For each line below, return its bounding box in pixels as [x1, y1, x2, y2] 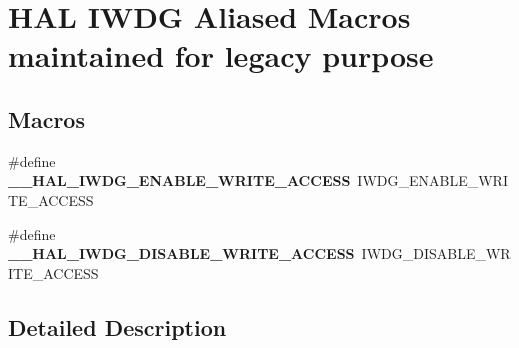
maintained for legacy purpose [8, 35, 434, 76]
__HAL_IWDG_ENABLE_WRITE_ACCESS [8, 170, 351, 191]
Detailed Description [8, 311, 227, 342]
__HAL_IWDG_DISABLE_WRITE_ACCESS [8, 243, 355, 264]
